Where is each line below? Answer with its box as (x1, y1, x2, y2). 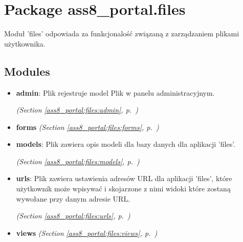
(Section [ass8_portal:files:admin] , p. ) (16, 104, 138, 115)
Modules (4, 63, 50, 79)
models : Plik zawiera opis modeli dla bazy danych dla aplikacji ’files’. (16, 139, 236, 149)
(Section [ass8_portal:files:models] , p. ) (16, 156, 140, 166)
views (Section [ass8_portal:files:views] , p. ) (16, 227, 158, 238)
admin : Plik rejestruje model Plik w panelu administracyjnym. (16, 87, 215, 98)
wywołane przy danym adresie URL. (16, 193, 130, 204)
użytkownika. (4, 38, 46, 49)
